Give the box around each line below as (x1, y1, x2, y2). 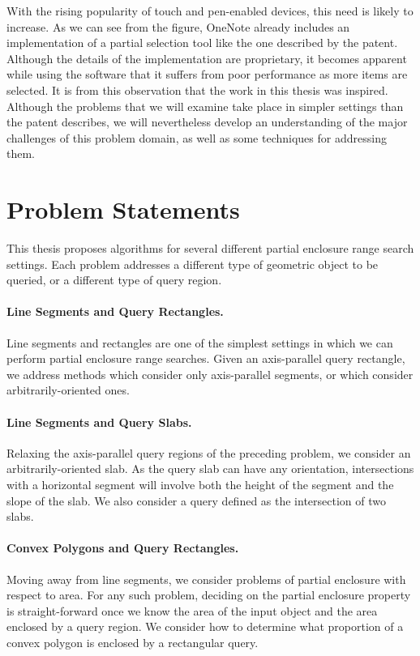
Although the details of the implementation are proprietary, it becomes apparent (6, 49, 407, 66)
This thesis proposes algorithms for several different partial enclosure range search (6, 240, 414, 257)
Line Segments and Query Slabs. (6, 413, 192, 430)
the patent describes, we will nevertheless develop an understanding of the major (6, 113, 408, 130)
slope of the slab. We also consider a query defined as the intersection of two (6, 492, 386, 509)
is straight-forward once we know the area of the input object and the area (6, 602, 378, 619)
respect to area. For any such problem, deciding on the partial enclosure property (6, 586, 411, 603)
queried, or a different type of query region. (6, 271, 222, 288)
